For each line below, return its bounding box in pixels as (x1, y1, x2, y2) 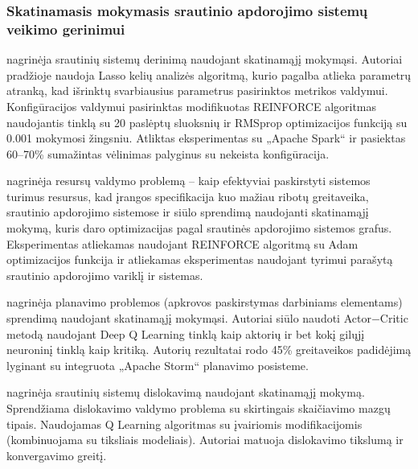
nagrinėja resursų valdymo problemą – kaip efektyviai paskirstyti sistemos (6, 172, 371, 189)
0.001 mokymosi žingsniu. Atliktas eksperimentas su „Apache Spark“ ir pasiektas (6, 130, 406, 146)
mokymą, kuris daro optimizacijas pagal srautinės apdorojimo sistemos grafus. (6, 220, 392, 237)
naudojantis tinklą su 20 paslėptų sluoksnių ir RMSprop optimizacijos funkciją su (6, 113, 408, 130)
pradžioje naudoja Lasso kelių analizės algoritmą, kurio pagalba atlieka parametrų (6, 66, 412, 83)
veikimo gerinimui (6, 19, 125, 39)
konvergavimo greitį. (6, 446, 107, 463)
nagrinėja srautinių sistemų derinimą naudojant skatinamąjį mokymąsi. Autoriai (6, 51, 403, 68)
